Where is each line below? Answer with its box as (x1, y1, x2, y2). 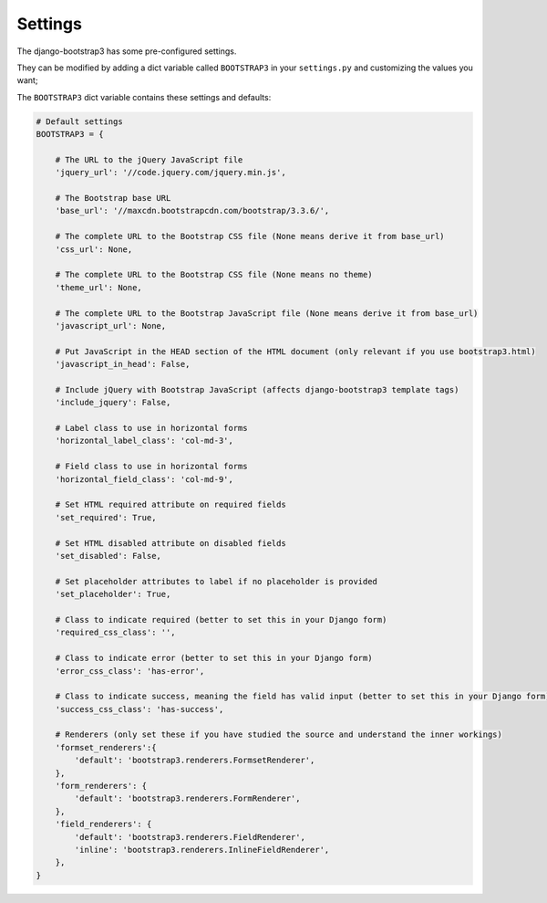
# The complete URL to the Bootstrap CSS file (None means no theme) (55, 269, 373, 280)
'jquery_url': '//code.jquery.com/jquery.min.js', (55, 167, 286, 178)
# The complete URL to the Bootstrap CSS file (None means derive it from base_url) (55, 231, 446, 242)
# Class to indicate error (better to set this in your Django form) (55, 653, 373, 664)
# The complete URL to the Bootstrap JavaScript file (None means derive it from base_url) (55, 308, 479, 319)
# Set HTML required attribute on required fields (55, 499, 286, 510)
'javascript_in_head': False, (55, 359, 191, 370)
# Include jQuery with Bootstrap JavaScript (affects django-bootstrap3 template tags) (55, 384, 459, 394)
